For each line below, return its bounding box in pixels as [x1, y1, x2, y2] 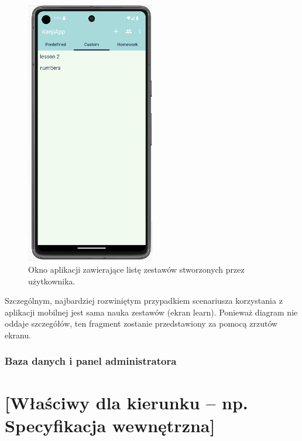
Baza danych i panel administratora [5, 354, 177, 368]
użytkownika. [28, 274, 75, 287]
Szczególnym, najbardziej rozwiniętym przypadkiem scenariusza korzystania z [5, 294, 283, 307]
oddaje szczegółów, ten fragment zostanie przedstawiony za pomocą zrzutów [5, 317, 278, 330]
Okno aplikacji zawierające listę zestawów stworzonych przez [28, 263, 245, 275]
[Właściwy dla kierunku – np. [5, 390, 248, 414]
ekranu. [5, 328, 32, 341]
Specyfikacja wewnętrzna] [5, 413, 215, 437]
